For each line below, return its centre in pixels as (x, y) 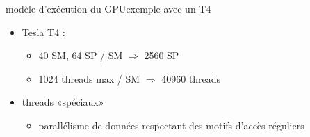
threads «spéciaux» (63, 102)
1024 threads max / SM (89, 78)
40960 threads (191, 78)
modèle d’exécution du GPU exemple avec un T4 (108, 8)
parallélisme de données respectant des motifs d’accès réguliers (171, 125)
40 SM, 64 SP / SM (81, 55)
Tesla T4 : (43, 32)
